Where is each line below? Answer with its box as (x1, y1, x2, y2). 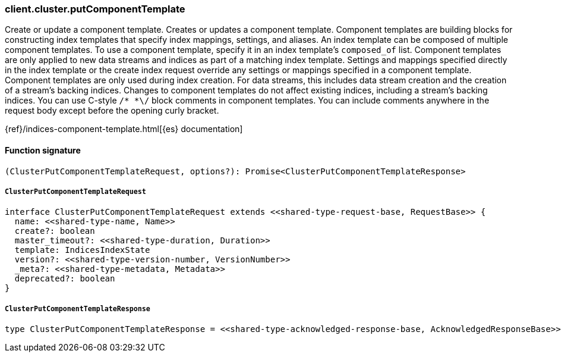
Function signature (5, 145, 81, 155)
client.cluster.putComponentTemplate (5, 3, 185, 15)
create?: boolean (14, 226, 95, 236)
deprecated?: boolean (14, 274, 115, 284)
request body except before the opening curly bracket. (5, 105, 219, 116)
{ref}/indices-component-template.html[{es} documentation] (5, 124, 243, 134)
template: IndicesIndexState (14, 245, 150, 255)
